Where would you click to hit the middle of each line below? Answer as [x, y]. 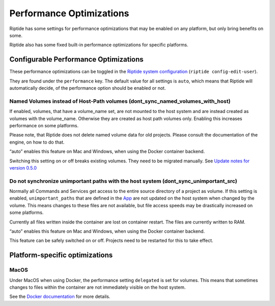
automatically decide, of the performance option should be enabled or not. [88, 88]
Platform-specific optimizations [61, 255]
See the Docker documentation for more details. [60, 297]
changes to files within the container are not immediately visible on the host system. [98, 287]
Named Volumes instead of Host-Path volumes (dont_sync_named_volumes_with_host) [120, 101]
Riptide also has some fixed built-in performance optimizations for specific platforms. [99, 45]
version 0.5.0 [23, 168]
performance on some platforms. [44, 125]
